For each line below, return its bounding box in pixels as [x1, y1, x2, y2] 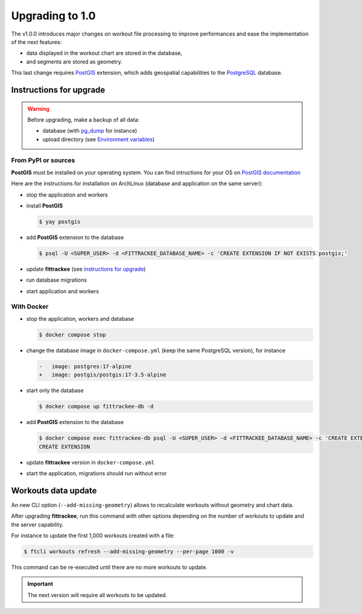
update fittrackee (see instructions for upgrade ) [26, 265, 146, 273]
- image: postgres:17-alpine [39, 362, 132, 370]
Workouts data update [11, 486, 97, 496]
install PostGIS [26, 202, 63, 209]
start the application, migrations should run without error [26, 469, 167, 476]
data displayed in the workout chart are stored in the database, [26, 49, 183, 57]
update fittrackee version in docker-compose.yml [26, 458, 155, 466]
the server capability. [11, 521, 64, 528]
